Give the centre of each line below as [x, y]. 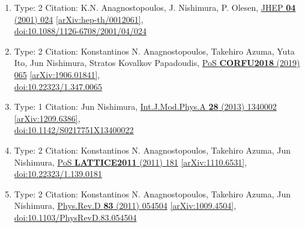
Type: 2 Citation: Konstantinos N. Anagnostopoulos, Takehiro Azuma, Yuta [154, 51]
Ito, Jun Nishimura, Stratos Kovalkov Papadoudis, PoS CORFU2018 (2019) [157, 63]
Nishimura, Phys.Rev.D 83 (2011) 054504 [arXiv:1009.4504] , [125, 205]
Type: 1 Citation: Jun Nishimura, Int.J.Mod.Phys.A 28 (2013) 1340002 [145, 106]
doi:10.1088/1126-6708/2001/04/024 [80, 31]
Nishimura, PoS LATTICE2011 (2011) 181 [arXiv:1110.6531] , [131, 162]
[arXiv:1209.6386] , [47, 118]
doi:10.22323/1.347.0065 [58, 86]
